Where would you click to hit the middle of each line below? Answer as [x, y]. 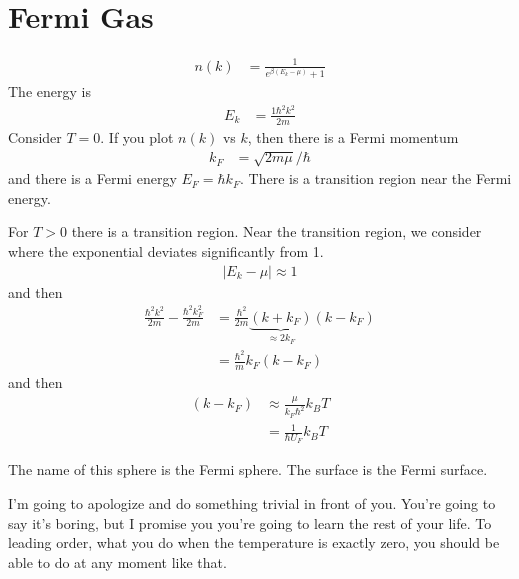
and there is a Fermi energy [92, 178]
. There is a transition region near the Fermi [376, 178]
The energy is [49, 91]
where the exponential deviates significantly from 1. [166, 251]
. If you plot [137, 136]
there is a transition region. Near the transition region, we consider [276, 231]
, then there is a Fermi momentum [353, 136]
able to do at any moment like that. [117, 561]
